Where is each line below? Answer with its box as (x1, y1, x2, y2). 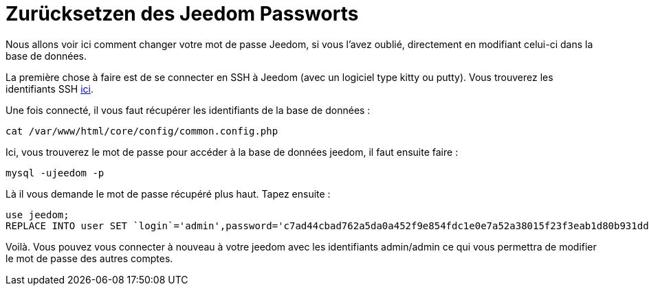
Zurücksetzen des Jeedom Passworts (5, 2, 359, 25)
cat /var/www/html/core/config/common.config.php (5, 125, 278, 137)
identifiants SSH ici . (5, 82, 93, 95)
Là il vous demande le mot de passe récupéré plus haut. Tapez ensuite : (5, 187, 331, 200)
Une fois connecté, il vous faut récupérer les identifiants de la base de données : (5, 104, 371, 116)
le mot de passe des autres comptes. (5, 252, 173, 264)
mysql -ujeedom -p (5, 167, 104, 178)
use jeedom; (5, 209, 69, 220)
